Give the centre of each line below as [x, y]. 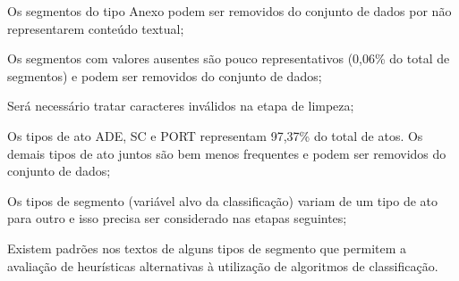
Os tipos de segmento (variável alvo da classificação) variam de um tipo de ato [223, 200]
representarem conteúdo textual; [96, 28]
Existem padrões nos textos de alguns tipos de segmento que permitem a [207, 248]
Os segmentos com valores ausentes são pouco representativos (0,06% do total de [229, 58]
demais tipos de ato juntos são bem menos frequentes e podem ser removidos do [227, 153]
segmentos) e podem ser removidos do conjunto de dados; [165, 75]
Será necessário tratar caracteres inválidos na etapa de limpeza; [181, 106]
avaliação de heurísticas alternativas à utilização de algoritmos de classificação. [223, 265]
